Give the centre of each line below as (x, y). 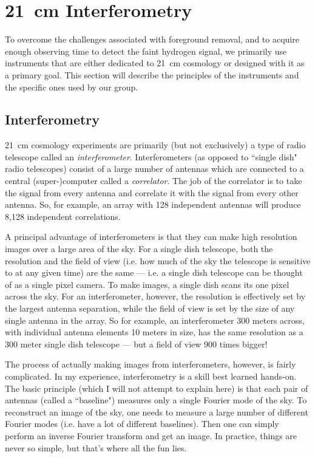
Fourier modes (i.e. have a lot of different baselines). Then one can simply (142, 424)
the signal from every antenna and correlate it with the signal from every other (152, 192)
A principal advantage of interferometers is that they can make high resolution (151, 237)
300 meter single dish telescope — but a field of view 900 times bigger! (136, 343)
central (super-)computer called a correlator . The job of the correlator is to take (154, 181)
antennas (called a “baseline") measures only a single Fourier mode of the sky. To (156, 400)
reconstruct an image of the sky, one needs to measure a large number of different (157, 412)
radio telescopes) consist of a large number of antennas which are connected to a (154, 169)
